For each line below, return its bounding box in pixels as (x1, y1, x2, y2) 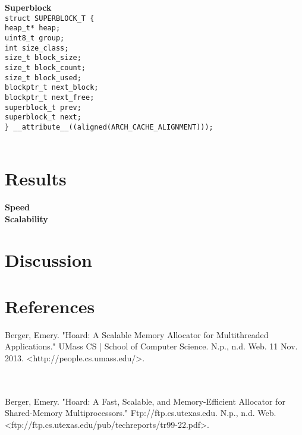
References (5, 294, 95, 318)
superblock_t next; (5, 113, 81, 122)
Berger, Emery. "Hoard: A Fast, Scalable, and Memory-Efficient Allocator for (5, 395, 285, 407)
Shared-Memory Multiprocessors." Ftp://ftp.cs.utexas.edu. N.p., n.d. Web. (5, 406, 276, 419)
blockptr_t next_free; (5, 93, 95, 102)
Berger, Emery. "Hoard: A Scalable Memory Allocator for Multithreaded (5, 328, 269, 341)
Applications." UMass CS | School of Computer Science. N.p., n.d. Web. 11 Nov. (5, 340, 298, 352)
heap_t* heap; (5, 24, 61, 33)
